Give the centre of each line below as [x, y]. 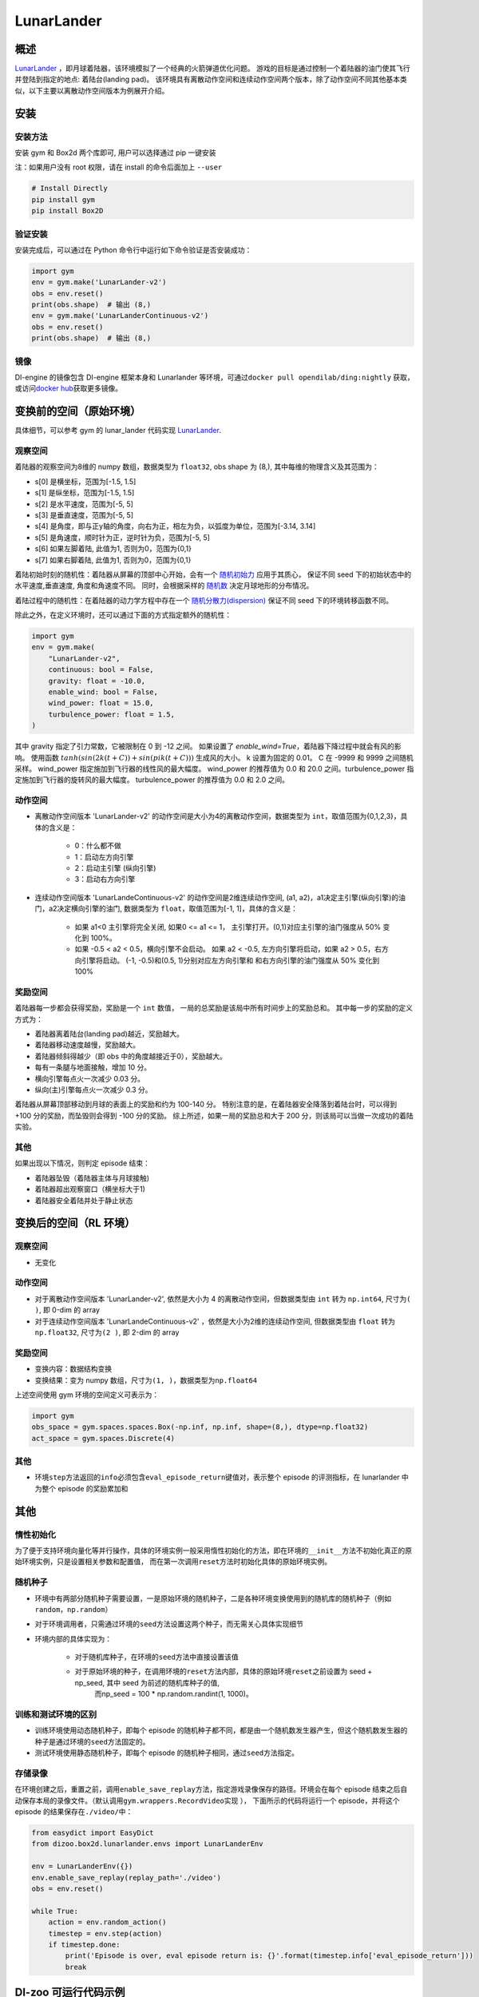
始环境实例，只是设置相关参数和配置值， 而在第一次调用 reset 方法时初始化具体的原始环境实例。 [173, 1562]
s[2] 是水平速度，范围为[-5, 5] [84, 504]
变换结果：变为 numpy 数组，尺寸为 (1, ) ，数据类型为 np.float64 [146, 1380]
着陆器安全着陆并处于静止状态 [84, 1200]
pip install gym [63, 199]
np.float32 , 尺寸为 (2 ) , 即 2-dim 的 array [107, 1332]
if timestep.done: [84, 1944]
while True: [55, 1911]
